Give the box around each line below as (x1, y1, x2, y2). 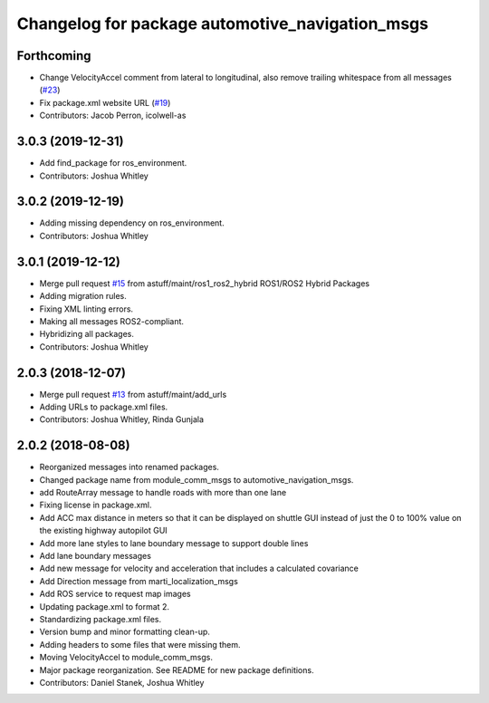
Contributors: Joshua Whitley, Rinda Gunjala (39, 414, 204, 425)
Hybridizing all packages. (39, 329, 135, 340)
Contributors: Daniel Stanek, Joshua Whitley (39, 677, 205, 688)
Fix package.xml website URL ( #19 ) (39, 97, 171, 108)
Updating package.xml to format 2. (39, 601, 169, 612)
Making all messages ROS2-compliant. (39, 315, 185, 326)
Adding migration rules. (39, 291, 127, 302)
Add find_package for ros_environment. (39, 158, 187, 169)
